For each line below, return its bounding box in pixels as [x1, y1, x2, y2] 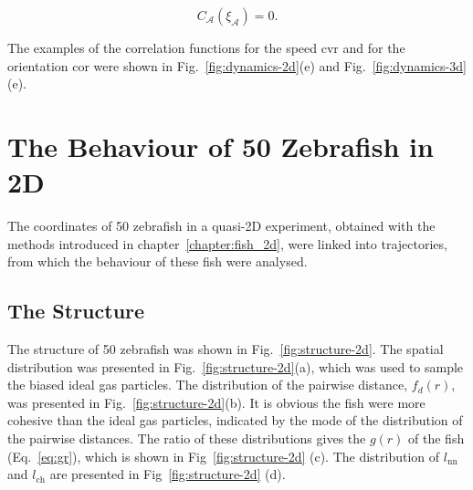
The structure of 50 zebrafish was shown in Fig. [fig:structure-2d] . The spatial [7, 339, 444, 359]
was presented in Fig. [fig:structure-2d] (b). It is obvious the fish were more [7, 392, 426, 412]
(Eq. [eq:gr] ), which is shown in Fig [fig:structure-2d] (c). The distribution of [7, 446, 440, 465]
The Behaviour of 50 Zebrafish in [7, 127, 434, 164]
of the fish [408, 429, 465, 448]
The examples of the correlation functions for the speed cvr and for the [7, 38, 405, 57]
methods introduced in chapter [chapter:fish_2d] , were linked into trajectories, [7, 234, 447, 253]
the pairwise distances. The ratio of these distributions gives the [7, 429, 366, 448]
